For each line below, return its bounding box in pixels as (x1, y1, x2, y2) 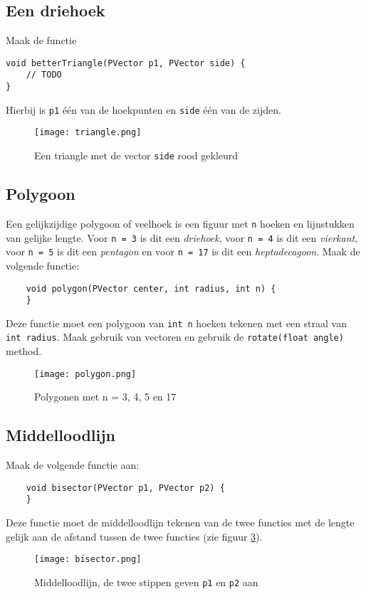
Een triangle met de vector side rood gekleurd (34, 148, 239, 163)
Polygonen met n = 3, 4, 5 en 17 (34, 389, 177, 404)
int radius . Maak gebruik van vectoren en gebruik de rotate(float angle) (6, 329, 344, 344)
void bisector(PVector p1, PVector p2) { (26, 482, 225, 493)
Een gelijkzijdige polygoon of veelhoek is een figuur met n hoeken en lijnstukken (6, 216, 355, 230)
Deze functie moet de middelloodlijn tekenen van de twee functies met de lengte (6, 515, 355, 530)
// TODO (26, 70, 62, 80)
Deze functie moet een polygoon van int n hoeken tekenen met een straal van (6, 315, 347, 330)
